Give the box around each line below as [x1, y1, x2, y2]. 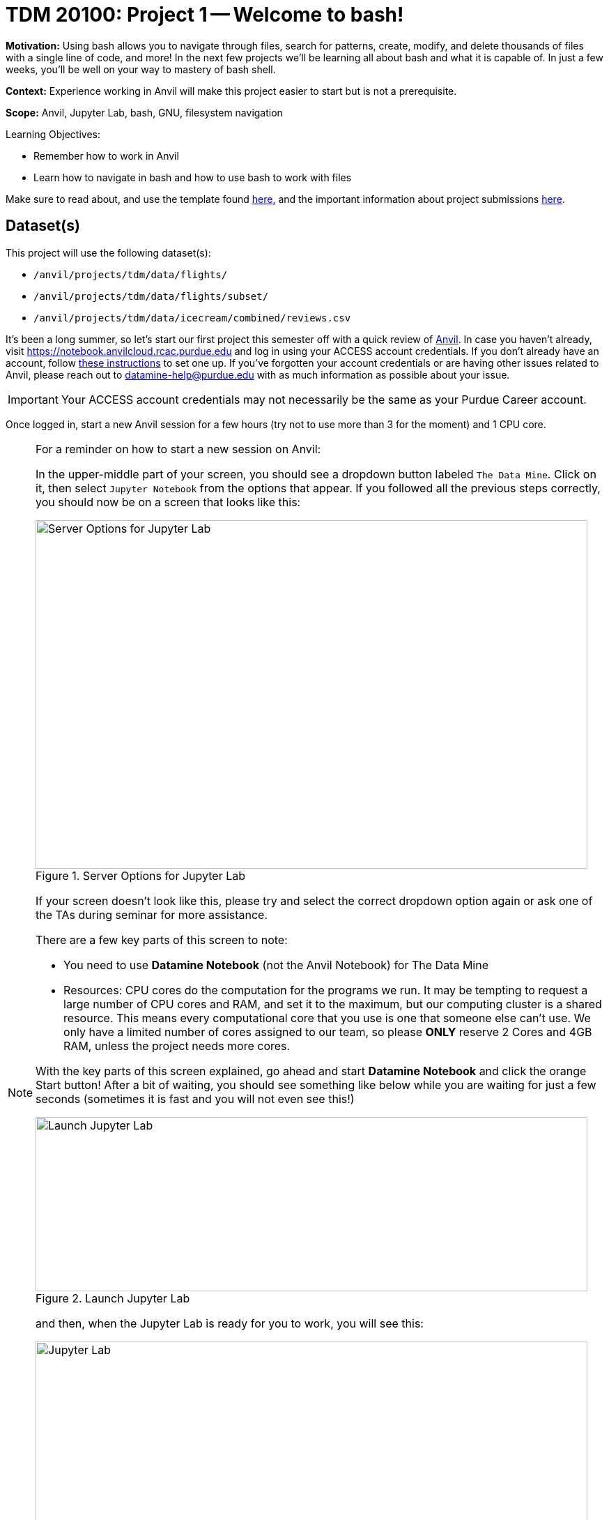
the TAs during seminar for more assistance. [36, 907, 268, 922]
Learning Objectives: [6, 128, 101, 140]
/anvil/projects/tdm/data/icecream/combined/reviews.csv [33, 312, 351, 324]
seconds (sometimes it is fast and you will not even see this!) [36, 1091, 355, 1106]
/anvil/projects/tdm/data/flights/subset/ [33, 290, 269, 302]
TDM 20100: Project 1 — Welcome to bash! [6, 3, 404, 26]
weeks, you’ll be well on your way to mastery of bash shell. [6, 63, 276, 75]
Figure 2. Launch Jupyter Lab [36, 1291, 190, 1305]
